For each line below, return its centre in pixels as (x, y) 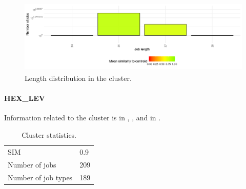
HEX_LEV (25, 98)
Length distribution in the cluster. (78, 78)
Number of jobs (32, 164)
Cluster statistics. (49, 135)
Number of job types (40, 177)
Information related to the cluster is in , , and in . (83, 118)
